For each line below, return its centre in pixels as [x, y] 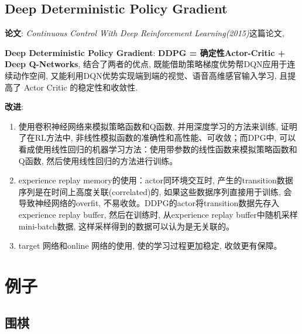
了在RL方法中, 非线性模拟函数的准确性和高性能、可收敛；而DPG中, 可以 [157, 138]
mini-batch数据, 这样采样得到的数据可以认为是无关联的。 [126, 226]
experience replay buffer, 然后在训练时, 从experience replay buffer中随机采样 [158, 214]
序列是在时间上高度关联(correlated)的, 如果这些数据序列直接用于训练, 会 [155, 191]
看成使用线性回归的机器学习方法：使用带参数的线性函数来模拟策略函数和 [158, 149]
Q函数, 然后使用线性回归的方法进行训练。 [98, 160]
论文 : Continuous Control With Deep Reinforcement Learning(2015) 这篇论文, [145, 33]
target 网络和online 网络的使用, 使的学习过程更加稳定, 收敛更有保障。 [150, 246]
